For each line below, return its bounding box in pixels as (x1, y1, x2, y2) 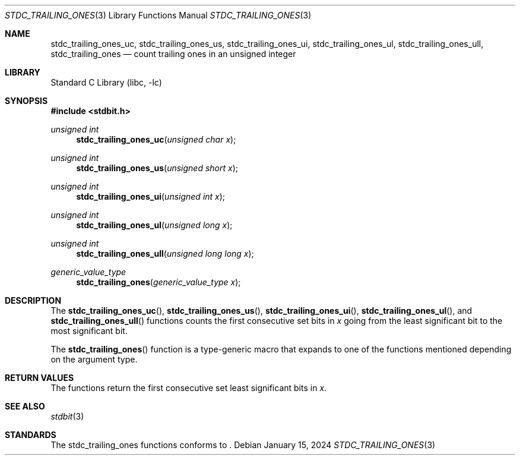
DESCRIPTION (5, 295, 62, 305)
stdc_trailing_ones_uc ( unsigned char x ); (76, 134, 236, 144)
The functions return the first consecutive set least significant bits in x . (50, 383, 327, 393)
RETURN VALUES (5, 373, 74, 383)
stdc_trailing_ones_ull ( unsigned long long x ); (76, 248, 254, 259)
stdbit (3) (50, 411, 84, 421)
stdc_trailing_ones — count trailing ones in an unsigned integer (50, 49, 296, 59)
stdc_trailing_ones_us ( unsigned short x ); (76, 163, 239, 173)
